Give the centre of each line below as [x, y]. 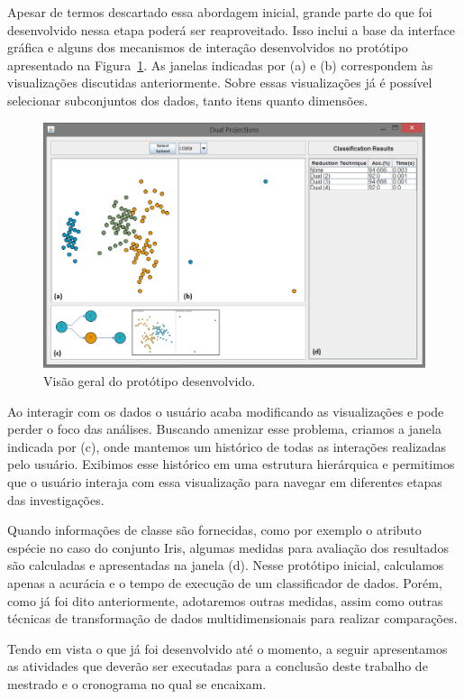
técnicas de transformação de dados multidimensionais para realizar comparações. [232, 618]
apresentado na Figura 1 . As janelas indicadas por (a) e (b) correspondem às [220, 64]
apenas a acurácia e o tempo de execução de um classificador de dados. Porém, [225, 582]
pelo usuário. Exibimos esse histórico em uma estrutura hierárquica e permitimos [231, 464]
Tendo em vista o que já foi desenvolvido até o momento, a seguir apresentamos [227, 648]
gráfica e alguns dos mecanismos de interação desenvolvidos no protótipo [208, 47]
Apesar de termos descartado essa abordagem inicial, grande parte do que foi [220, 12]
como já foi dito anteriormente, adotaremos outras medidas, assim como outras [225, 600]
